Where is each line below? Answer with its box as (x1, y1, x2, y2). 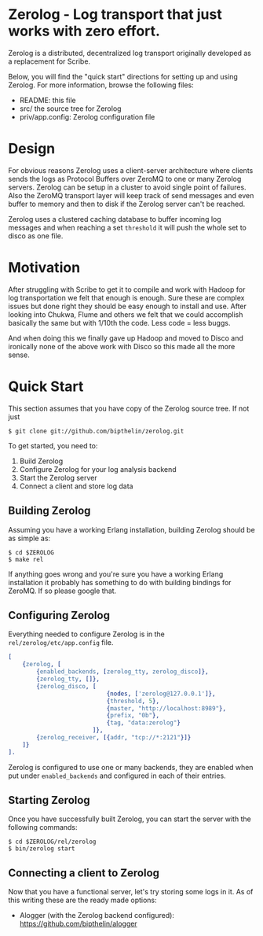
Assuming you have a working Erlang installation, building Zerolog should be (8, 525, 255, 534)
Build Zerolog (19, 456, 64, 466)
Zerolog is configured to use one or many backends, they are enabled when (8, 762, 254, 772)
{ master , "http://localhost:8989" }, (106, 704, 226, 713)
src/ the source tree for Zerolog (19, 104, 122, 113)
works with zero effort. (8, 22, 161, 40)
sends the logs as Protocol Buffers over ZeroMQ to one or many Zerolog (8, 174, 242, 183)
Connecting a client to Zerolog (8, 866, 159, 879)
